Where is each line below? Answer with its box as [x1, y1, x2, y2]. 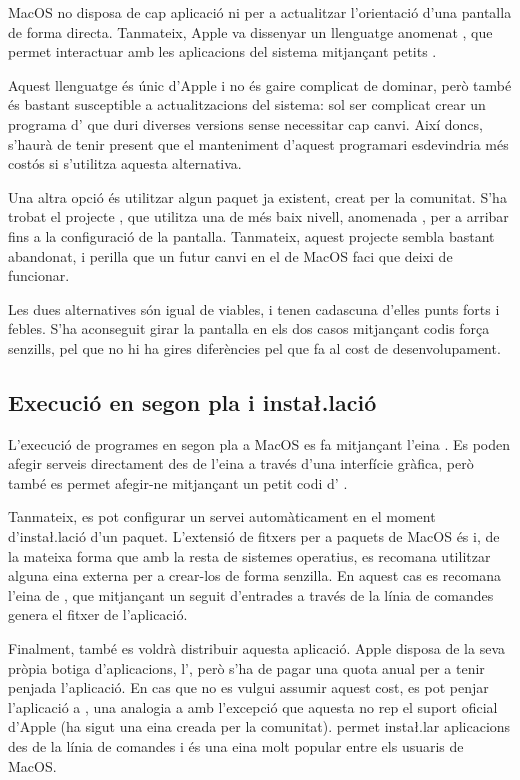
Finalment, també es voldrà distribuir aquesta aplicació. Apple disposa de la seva [8, 638, 505, 659]
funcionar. [8, 265, 70, 286]
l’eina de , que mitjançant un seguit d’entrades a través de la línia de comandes [8, 584, 494, 605]
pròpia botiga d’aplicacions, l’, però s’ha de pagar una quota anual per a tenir [8, 657, 485, 678]
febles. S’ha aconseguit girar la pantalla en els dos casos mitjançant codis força [8, 318, 490, 339]
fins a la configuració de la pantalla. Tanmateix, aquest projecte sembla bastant [8, 225, 495, 246]
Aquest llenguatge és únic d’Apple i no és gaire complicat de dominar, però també [8, 74, 512, 95]
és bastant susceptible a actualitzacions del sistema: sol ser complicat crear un [8, 94, 486, 115]
